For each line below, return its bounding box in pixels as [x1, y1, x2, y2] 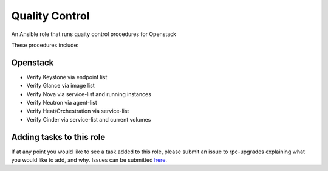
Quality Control [11, 9, 91, 23]
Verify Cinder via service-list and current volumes [26, 116, 151, 123]
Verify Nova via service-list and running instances [26, 90, 152, 97]
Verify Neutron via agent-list [26, 99, 97, 106]
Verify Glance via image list [26, 82, 95, 89]
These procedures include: [11, 41, 79, 49]
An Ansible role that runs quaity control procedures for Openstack [11, 30, 176, 38]
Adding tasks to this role [11, 131, 106, 142]
